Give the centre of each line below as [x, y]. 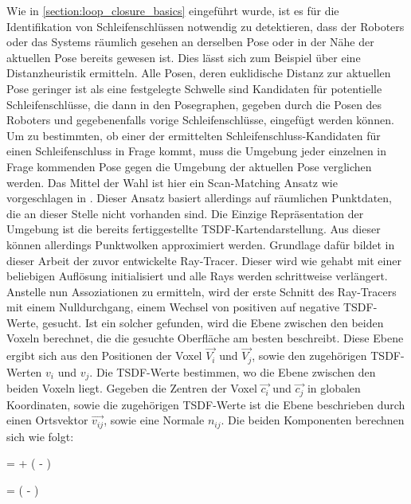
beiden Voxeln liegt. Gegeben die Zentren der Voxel [132, 388]
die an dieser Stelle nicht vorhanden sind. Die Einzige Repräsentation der [185, 213]
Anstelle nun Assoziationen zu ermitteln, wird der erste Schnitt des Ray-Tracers [202, 291]
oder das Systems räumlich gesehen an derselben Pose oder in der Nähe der [190, 42]
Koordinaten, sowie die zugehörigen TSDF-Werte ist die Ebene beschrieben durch [206, 404]
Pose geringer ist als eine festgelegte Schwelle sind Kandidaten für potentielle [194, 88]
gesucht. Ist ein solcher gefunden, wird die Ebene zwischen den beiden [213, 322]
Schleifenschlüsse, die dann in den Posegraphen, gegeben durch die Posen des [194, 104]
